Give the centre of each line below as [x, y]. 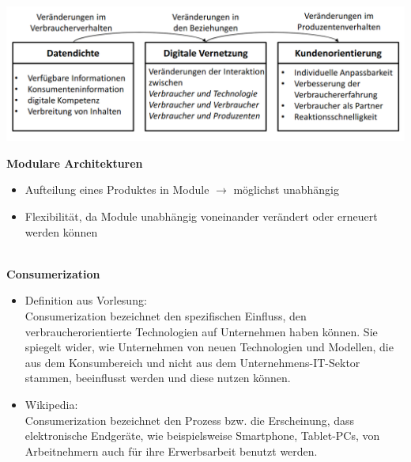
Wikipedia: [51, 405]
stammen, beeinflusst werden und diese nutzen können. [158, 378]
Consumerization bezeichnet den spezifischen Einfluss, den [166, 316]
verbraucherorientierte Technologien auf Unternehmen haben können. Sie [201, 331]
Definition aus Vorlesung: [86, 300]
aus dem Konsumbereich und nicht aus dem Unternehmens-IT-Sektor [192, 362]
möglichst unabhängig [286, 189]
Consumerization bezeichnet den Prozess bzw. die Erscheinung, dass [190, 420]
